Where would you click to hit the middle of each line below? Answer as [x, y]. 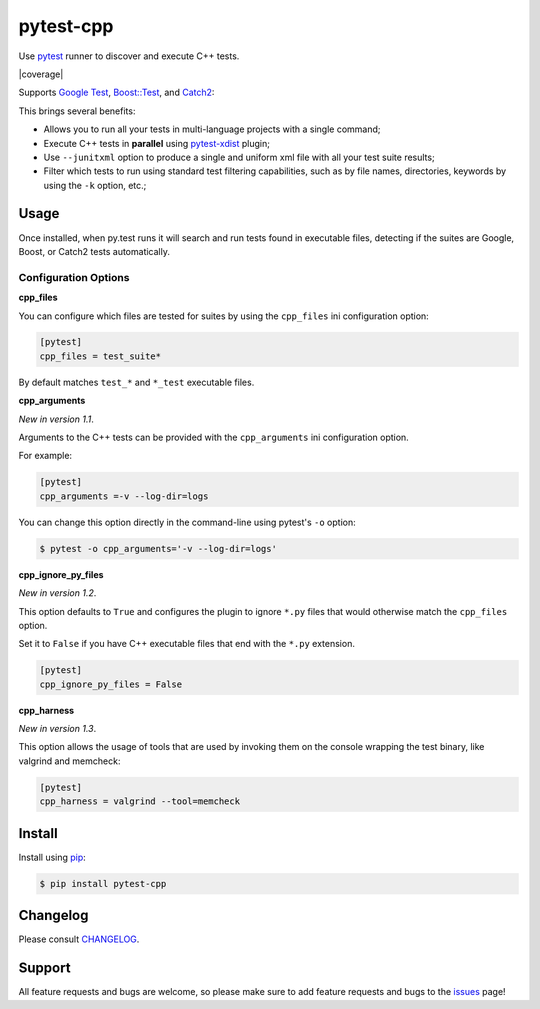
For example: [45, 456]
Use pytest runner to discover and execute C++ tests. [129, 56]
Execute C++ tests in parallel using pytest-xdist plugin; [156, 143]
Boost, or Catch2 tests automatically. [94, 251]
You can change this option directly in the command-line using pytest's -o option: [187, 522]
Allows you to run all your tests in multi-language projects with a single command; [212, 129]
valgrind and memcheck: [69, 761]
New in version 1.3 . [57, 729]
